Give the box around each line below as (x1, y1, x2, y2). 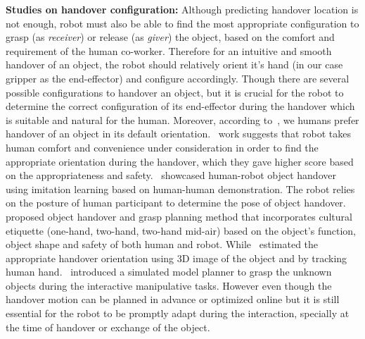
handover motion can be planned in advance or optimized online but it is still (6, 292, 340, 307)
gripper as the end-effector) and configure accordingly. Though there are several (6, 70, 350, 85)
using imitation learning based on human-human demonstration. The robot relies (6, 181, 355, 196)
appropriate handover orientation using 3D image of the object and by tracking (6, 250, 347, 265)
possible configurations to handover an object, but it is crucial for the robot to (6, 85, 344, 99)
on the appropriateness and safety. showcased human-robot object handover (6, 168, 336, 183)
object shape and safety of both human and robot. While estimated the (6, 237, 319, 252)
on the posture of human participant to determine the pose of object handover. (6, 195, 346, 210)
